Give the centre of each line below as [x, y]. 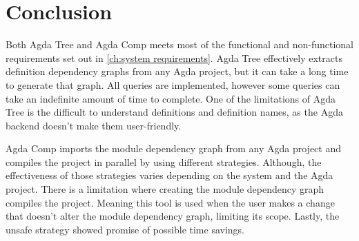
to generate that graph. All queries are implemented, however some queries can [173, 84]
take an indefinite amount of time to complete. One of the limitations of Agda [171, 98]
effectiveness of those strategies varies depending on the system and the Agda [169, 175]
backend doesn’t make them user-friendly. [94, 125]
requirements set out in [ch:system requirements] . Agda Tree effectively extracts [174, 57]
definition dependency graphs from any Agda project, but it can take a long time [177, 71]
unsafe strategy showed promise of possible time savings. [125, 229]
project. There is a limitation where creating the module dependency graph [165, 189]
